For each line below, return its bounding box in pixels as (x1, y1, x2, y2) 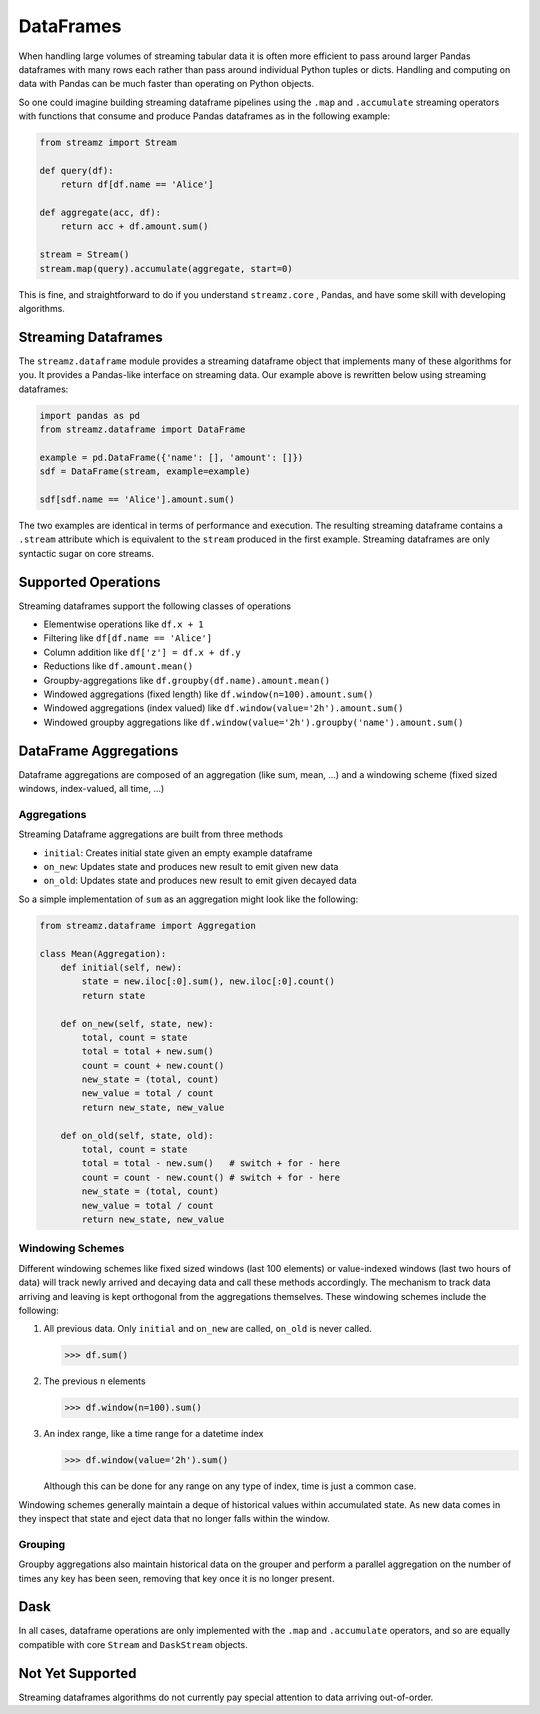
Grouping (18, 1537, 66, 1551)
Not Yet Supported (18, 1665, 137, 1682)
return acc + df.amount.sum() (60, 221, 209, 232)
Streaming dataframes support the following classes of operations (18, 600, 292, 612)
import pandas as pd (39, 410, 140, 421)
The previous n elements (43, 1375, 146, 1387)
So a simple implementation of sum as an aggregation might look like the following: (18, 893, 359, 905)
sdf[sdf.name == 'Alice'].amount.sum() (39, 494, 235, 505)
